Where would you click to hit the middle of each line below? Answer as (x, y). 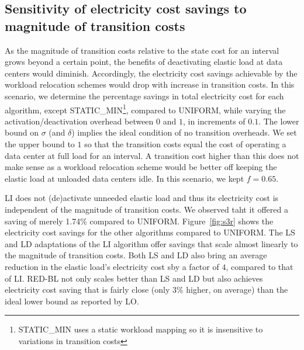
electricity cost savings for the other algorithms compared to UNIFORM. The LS (150, 232)
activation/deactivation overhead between (79, 121)
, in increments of (214, 121)
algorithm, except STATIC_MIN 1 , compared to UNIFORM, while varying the (145, 109)
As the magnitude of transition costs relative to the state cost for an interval (142, 50)
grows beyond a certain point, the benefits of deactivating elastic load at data (144, 62)
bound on (22, 132)
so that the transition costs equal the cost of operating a (185, 144)
